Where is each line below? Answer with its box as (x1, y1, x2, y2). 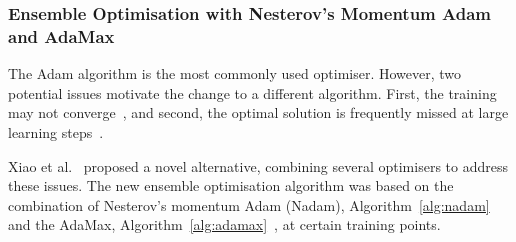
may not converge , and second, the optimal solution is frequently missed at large (8, 102, 509, 123)
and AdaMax (8, 23, 115, 48)
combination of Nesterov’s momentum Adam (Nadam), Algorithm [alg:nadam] (8, 194, 490, 215)
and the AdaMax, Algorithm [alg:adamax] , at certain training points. (8, 214, 441, 235)
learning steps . (8, 121, 104, 142)
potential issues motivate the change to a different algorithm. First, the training (8, 82, 497, 103)
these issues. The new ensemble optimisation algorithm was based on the (8, 175, 454, 196)
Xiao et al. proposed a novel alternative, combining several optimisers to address (8, 155, 508, 176)
